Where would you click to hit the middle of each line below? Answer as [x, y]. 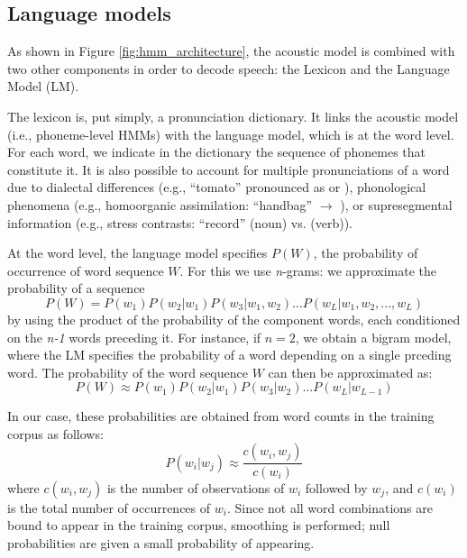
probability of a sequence [76, 288]
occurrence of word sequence [86, 270]
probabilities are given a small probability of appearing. [161, 542]
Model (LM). [43, 86]
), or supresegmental [396, 204]
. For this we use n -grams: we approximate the [308, 270]
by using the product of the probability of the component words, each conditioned [234, 319]
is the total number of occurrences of [109, 507]
